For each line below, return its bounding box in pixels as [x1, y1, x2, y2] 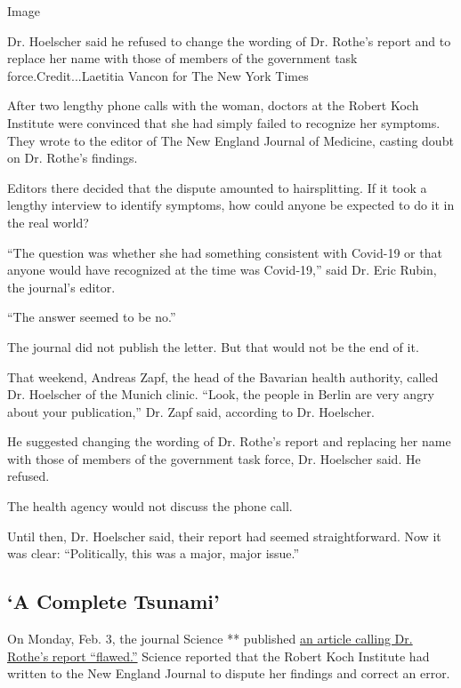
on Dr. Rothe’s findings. [7, 148, 138, 167]
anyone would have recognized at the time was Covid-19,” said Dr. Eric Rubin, [7, 260, 437, 279]
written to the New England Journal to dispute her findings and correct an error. [7, 664, 450, 683]
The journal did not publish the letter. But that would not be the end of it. [7, 337, 419, 356]
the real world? [7, 212, 89, 231]
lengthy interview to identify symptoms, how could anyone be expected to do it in [7, 196, 455, 214]
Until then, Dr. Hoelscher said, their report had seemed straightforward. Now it [7, 526, 441, 545]
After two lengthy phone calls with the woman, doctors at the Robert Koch [7, 96, 419, 115]
